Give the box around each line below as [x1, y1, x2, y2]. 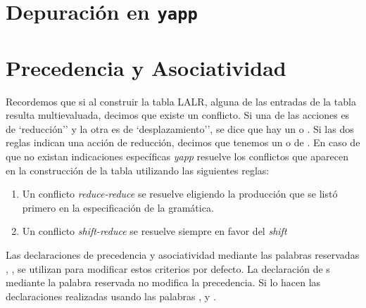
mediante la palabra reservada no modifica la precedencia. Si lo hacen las [6, 275, 321, 290]
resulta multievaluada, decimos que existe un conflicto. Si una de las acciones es [6, 108, 350, 122]
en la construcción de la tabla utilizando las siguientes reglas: [6, 162, 270, 177]
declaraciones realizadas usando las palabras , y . [6, 288, 216, 303]
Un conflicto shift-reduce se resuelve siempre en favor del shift [22, 224, 287, 238]
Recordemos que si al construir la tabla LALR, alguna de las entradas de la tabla [6, 94, 356, 108]
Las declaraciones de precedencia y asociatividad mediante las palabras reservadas [6, 247, 360, 262]
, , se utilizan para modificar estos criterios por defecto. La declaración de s [6, 261, 330, 276]
